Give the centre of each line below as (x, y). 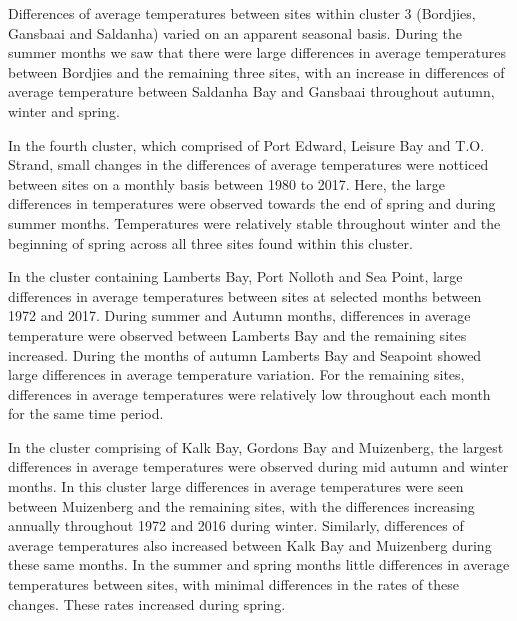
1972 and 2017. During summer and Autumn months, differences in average (239, 315)
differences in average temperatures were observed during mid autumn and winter (258, 466)
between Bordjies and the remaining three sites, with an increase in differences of (256, 71)
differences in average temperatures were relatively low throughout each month (249, 393)
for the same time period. (86, 413)
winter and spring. (64, 110)
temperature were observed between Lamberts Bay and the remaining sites (237, 334)
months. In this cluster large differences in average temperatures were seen (236, 486)
